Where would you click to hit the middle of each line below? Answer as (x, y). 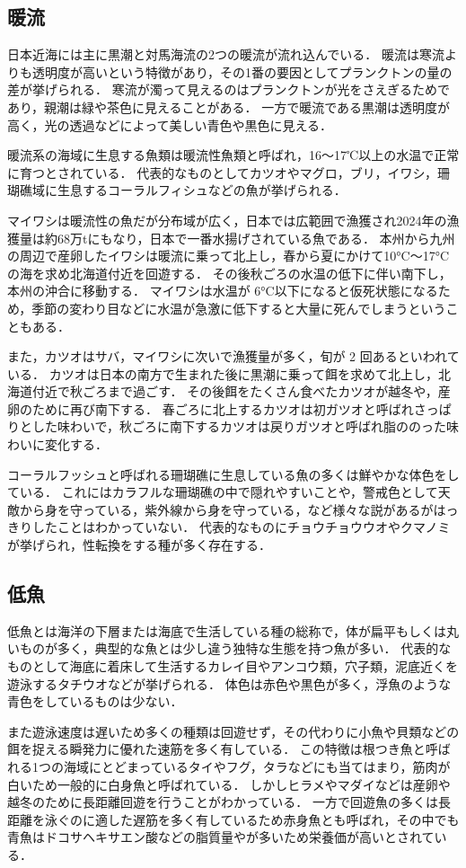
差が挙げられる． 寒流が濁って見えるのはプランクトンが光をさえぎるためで (229, 89)
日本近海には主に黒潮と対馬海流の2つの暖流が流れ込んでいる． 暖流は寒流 (226, 54)
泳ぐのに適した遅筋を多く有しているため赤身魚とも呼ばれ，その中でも (252, 819)
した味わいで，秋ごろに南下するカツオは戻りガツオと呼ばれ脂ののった (239, 426)
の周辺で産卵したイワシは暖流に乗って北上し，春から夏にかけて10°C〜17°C (229, 256)
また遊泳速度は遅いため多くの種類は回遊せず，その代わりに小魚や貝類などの (233, 731)
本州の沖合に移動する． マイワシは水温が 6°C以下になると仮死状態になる (223, 291)
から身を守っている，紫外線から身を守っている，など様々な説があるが (226, 509)
